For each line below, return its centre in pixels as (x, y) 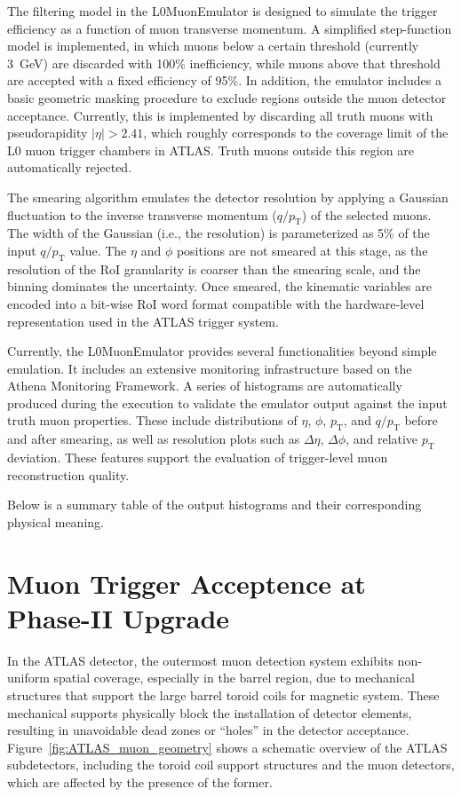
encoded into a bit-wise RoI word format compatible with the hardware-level (216, 303)
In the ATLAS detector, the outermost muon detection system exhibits (200, 660)
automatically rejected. (70, 167)
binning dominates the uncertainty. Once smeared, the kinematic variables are (219, 286)
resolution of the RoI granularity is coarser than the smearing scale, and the (214, 268)
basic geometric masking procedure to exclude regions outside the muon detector (227, 97)
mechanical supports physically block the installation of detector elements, (210, 712)
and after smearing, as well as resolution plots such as (154, 439)
